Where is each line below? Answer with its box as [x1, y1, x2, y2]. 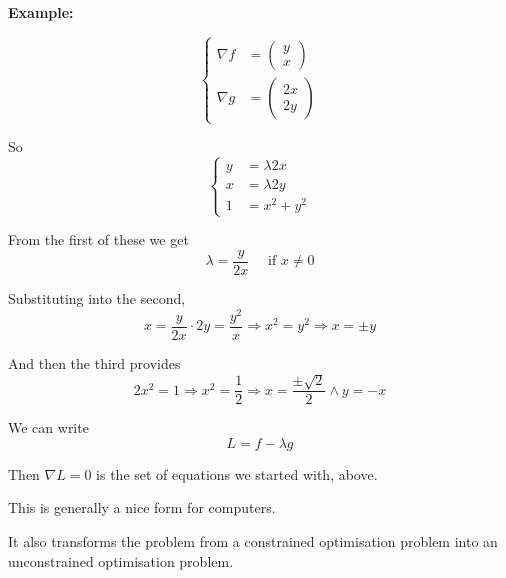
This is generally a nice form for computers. [8, 497, 276, 518]
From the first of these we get [8, 229, 189, 250]
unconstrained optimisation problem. [8, 550, 234, 571]
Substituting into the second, [8, 288, 186, 309]
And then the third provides [8, 352, 181, 373]
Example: [8, 2, 74, 22]
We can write [8, 417, 89, 438]
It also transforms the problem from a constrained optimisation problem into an [8, 531, 498, 552]
